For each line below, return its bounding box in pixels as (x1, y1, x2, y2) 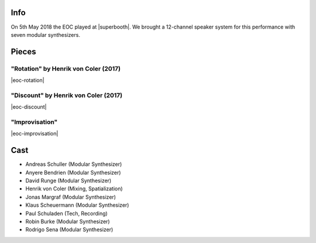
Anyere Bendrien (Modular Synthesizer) (25, 169, 121, 176)
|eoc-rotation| (11, 77, 44, 84)
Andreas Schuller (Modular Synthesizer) (25, 161, 122, 168)
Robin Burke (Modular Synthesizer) (25, 218, 111, 225)
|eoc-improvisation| (11, 130, 59, 137)
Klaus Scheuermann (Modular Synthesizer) (25, 202, 129, 209)
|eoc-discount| (11, 103, 47, 110)
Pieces (11, 47, 36, 57)
